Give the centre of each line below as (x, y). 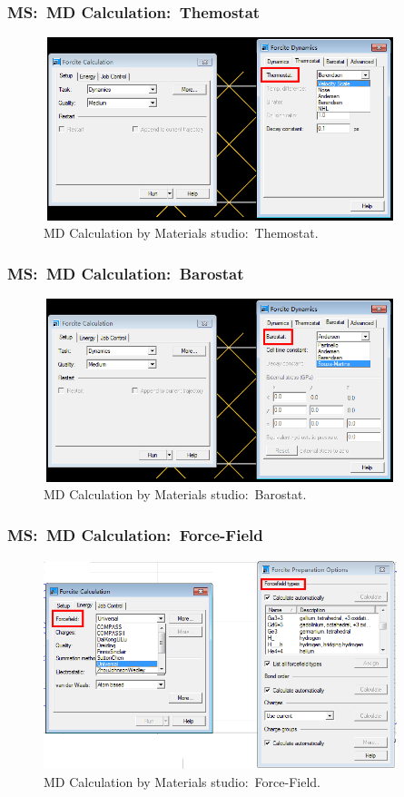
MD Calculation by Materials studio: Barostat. (175, 494)
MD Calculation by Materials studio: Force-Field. (182, 782)
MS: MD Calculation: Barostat (126, 273)
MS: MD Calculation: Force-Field (135, 534)
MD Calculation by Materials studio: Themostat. (181, 233)
